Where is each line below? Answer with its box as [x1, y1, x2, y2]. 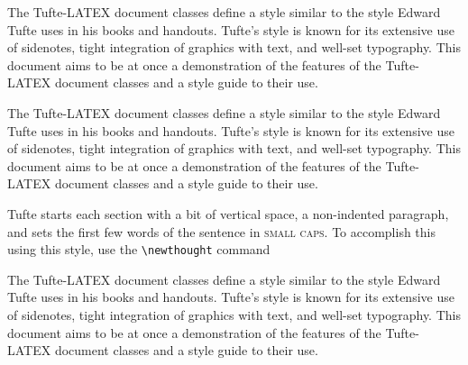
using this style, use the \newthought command [7, 240, 271, 259]
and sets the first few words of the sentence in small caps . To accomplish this [7, 222, 436, 241]
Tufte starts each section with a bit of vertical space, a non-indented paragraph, [7, 204, 449, 223]
